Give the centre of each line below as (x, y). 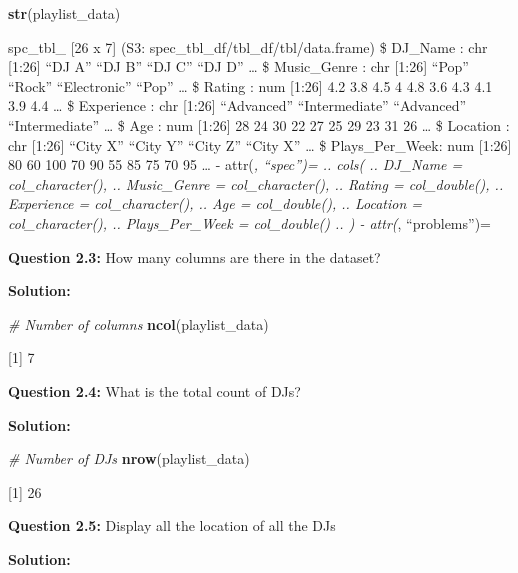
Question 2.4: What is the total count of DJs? (154, 390)
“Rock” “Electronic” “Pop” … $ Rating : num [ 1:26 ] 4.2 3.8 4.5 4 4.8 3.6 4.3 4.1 (250, 85)
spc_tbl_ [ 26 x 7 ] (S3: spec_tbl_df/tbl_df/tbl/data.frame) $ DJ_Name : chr (248, 46)
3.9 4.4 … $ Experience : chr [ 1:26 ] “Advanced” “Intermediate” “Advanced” (237, 105)
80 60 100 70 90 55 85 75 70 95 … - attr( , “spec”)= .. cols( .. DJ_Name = (235, 164)
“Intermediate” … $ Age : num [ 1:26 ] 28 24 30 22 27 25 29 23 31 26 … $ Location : (259, 124)
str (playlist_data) (64, 13)
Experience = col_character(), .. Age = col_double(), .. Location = (215, 203)
